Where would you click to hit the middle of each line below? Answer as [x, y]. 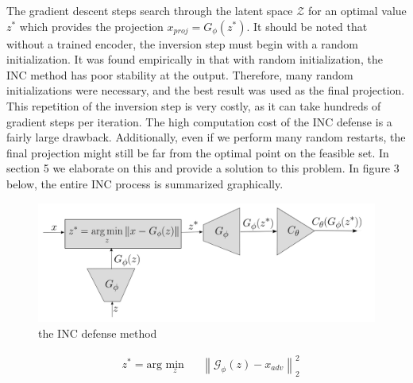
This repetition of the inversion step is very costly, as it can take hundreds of [194, 105]
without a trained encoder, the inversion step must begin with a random [182, 43]
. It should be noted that [307, 26]
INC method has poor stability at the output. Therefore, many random [180, 74]
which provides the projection [91, 26]
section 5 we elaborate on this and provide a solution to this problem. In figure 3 [203, 168]
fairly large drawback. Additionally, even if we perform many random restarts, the [206, 137]
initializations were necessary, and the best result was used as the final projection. [206, 90]
